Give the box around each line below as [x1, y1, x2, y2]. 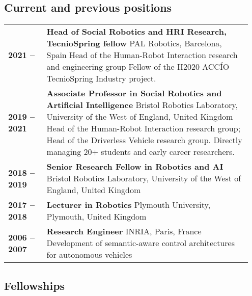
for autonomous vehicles [46, 249, 132, 261]
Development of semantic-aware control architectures [46, 237, 235, 249]
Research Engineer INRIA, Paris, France [46, 225, 202, 237]
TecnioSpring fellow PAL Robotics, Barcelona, [46, 37, 222, 49]
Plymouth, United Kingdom [46, 210, 147, 223]
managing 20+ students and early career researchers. [46, 146, 235, 158]
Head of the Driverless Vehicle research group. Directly [46, 134, 242, 146]
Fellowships [4, 277, 65, 293]
